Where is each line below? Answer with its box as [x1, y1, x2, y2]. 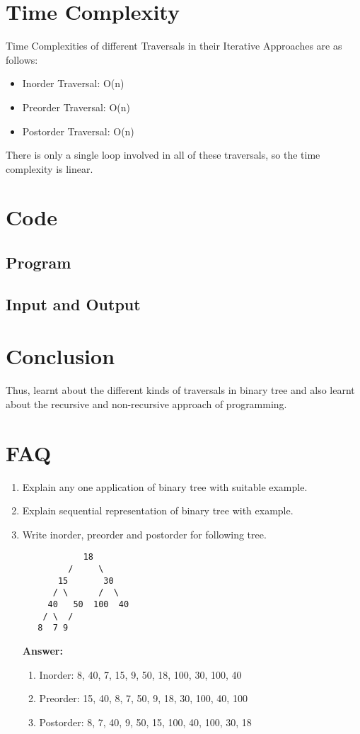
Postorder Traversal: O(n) [22, 123, 134, 138]
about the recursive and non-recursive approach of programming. [6, 396, 287, 411]
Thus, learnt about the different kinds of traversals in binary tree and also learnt [6, 383, 355, 397]
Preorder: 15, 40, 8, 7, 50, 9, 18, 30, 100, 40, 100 [39, 691, 248, 706]
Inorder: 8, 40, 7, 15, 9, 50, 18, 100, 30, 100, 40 [39, 667, 242, 682]
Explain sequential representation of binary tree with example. [22, 503, 294, 518]
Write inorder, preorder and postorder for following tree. [22, 526, 267, 541]
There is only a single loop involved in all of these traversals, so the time [6, 147, 320, 162]
